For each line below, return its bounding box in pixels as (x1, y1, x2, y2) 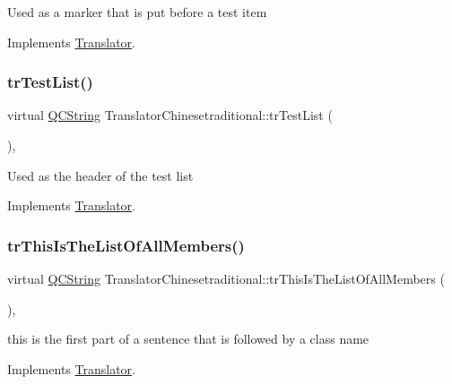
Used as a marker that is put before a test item (7, 3, 267, 21)
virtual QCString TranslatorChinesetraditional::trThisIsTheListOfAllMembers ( (7, 269, 445, 287)
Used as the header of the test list (7, 166, 194, 184)
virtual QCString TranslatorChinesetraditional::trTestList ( (7, 106, 333, 124)
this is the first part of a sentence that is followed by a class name (7, 329, 369, 348)
